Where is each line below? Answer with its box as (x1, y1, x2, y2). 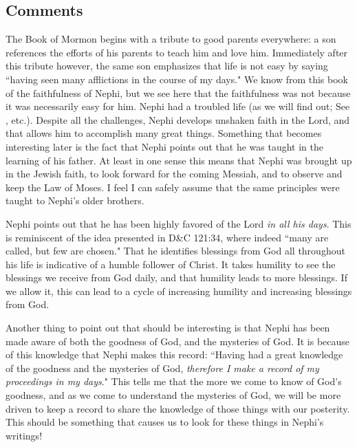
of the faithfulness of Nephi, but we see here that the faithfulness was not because (6, 85, 351, 100)
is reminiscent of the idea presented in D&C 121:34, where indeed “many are (6, 230, 329, 244)
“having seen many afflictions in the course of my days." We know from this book (6, 72, 349, 86)
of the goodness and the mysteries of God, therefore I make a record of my (6, 360, 319, 375)
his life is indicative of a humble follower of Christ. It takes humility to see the (6, 257, 336, 271)
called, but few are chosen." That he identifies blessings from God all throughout (6, 243, 345, 258)
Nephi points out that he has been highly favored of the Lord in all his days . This (6, 216, 351, 230)
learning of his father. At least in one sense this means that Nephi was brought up (6, 153, 352, 167)
